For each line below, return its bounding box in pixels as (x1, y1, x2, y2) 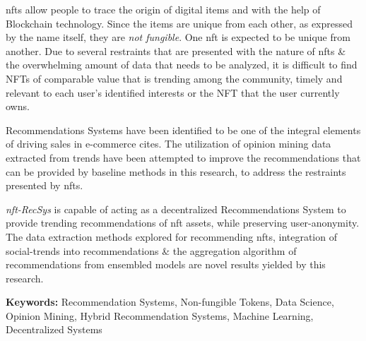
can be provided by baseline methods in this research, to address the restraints (6, 164, 346, 179)
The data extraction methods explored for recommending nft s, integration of (6, 229, 337, 244)
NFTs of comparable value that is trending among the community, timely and (6, 71, 343, 85)
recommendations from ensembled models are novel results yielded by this (6, 257, 326, 272)
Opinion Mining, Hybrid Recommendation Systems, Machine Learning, (6, 308, 314, 323)
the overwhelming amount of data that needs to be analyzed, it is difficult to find (6, 57, 358, 72)
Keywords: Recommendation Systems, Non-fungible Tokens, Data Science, (6, 294, 334, 309)
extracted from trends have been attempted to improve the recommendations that (6, 150, 361, 164)
